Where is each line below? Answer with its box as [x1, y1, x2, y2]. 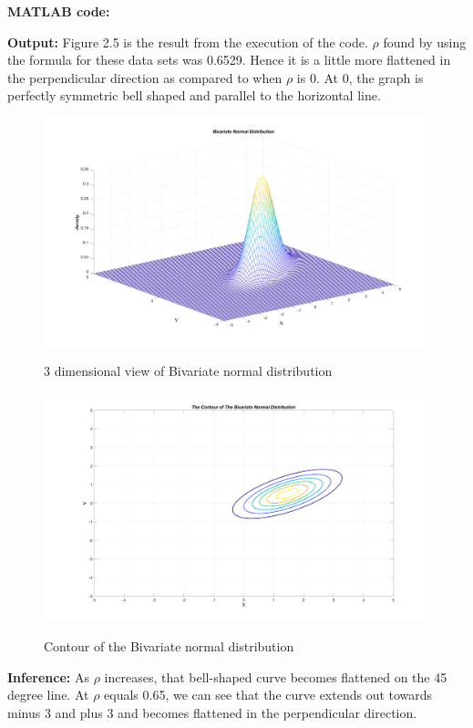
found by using [383, 32, 467, 51]
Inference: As [7, 667, 89, 686]
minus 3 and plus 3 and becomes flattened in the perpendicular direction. [7, 702, 417, 722]
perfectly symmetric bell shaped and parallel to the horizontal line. [7, 86, 381, 105]
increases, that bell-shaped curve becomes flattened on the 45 [104, 667, 447, 686]
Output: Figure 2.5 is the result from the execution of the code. [7, 32, 368, 51]
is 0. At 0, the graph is [296, 68, 424, 87]
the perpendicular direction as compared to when [7, 68, 283, 87]
